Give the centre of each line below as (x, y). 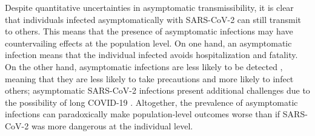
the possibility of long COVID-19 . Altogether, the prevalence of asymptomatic (151, 102)
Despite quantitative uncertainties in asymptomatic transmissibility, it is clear (149, 7)
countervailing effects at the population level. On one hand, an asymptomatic (148, 43)
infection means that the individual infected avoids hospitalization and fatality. (151, 55)
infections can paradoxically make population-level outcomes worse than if (143, 114)
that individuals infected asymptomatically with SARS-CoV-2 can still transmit (153, 19)
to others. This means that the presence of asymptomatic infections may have (149, 31)
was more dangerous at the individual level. (112, 125)
